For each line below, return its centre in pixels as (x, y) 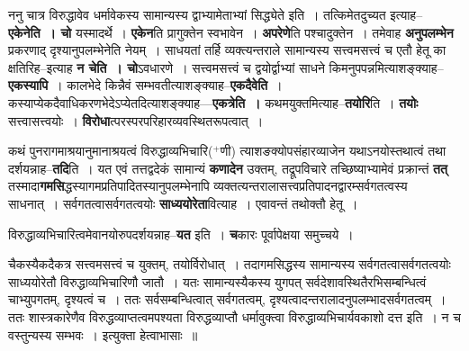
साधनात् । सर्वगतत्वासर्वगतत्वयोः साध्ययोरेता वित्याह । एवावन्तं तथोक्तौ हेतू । (183, 203)
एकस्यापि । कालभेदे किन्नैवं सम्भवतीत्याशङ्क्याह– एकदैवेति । (145, 85)
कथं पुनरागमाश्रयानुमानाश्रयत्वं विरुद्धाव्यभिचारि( (111, 151)
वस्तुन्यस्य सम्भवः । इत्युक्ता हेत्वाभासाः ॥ (103, 334)
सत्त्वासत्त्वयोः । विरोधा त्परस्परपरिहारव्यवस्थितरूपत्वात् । (136, 120)
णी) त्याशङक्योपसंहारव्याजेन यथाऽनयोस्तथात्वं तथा (333, 151)
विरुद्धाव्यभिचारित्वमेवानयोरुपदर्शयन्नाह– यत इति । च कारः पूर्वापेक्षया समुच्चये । (181, 234)
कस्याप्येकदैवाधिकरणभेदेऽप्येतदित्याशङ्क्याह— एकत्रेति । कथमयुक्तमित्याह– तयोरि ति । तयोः (213, 102)
